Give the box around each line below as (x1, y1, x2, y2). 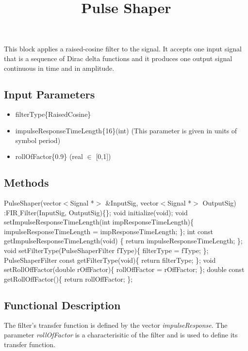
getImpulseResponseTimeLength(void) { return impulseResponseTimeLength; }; (4, 236, 243, 246)
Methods (4, 175, 49, 190)
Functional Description (4, 297, 121, 312)
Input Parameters (4, 86, 95, 101)
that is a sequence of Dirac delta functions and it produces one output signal (4, 53, 232, 63)
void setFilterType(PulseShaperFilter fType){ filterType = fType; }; (4, 245, 209, 255)
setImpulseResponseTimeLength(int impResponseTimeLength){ (4, 217, 194, 227)
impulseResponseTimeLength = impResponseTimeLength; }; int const (4, 226, 213, 236)
